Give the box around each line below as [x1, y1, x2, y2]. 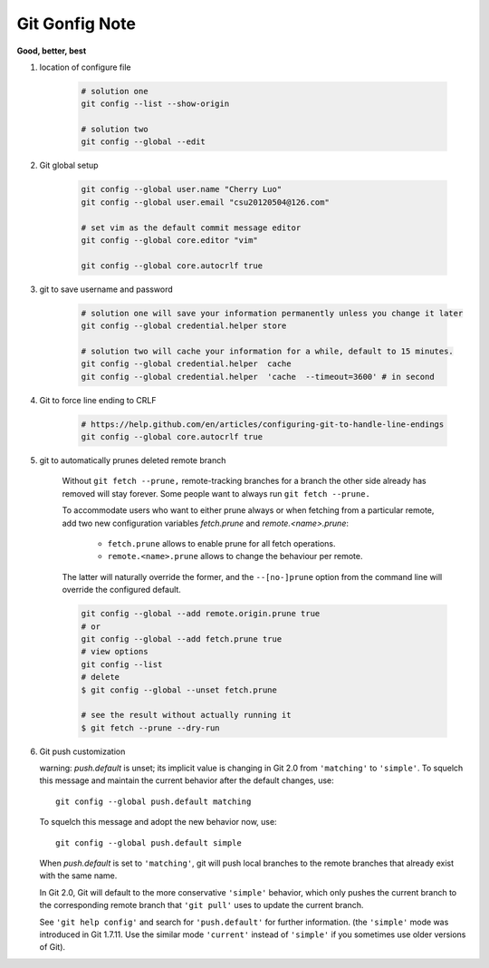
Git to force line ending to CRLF [39, 394, 157, 405]
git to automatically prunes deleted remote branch [39, 455, 226, 466]
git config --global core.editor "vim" [81, 236, 258, 246]
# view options [81, 646, 149, 657]
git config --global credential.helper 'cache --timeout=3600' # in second [81, 372, 435, 382]
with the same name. [39, 870, 118, 881]
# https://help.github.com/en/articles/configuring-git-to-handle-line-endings [81, 419, 445, 430]
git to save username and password [39, 284, 174, 295]
